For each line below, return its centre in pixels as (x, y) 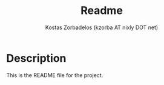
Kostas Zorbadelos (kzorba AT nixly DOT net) (102, 27)
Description (36, 58)
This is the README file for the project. (55, 75)
